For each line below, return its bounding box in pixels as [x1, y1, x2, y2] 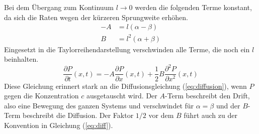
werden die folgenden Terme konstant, [135, 2, 252, 12]
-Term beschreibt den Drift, [164, 90, 250, 101]
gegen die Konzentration [4, 90, 79, 101]
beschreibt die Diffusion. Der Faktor [22, 110, 134, 120]
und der [216, 100, 240, 110]
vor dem [148, 110, 174, 120]
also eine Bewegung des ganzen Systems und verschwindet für [4, 100, 194, 110]
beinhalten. [4, 54, 39, 64]
